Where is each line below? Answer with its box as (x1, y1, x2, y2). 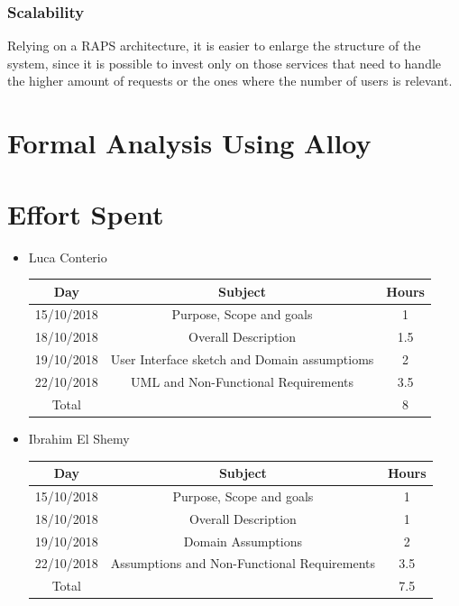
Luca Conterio (28, 247, 107, 266)
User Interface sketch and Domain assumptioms (110, 350, 374, 369)
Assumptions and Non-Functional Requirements (110, 554, 375, 573)
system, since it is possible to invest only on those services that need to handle (7, 53, 442, 72)
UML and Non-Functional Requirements (131, 372, 353, 390)
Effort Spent (7, 195, 164, 232)
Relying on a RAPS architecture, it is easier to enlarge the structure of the (7, 36, 421, 55)
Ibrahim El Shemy (28, 428, 130, 447)
